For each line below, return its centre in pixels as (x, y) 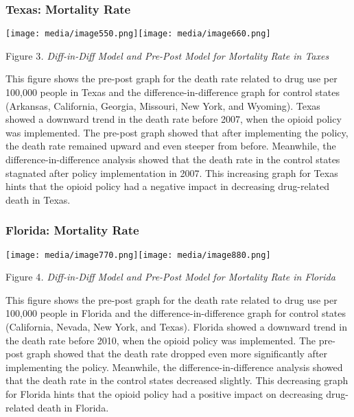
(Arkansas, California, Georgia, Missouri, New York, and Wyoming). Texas (163, 105)
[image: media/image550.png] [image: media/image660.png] (138, 34)
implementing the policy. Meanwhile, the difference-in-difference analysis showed (174, 367)
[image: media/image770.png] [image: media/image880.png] (138, 255)
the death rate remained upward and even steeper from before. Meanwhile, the (171, 146)
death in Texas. (38, 199)
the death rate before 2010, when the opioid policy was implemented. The (161, 340)
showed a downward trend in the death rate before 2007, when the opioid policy (174, 119)
